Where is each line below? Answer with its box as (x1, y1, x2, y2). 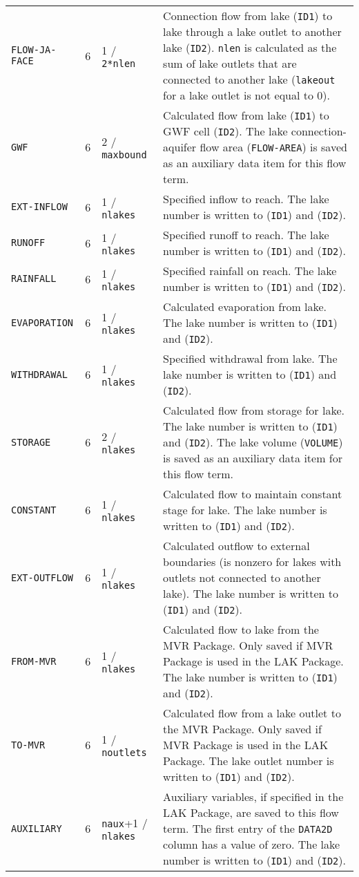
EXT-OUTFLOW (11, 572, 74, 583)
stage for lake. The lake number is (163, 502, 327, 518)
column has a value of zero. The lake (163, 836, 340, 852)
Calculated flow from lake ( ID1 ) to (163, 107, 329, 123)
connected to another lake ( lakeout (163, 71, 336, 87)
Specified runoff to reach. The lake (163, 227, 329, 243)
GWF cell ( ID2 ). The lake (163, 123, 288, 139)
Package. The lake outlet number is (163, 753, 334, 768)
